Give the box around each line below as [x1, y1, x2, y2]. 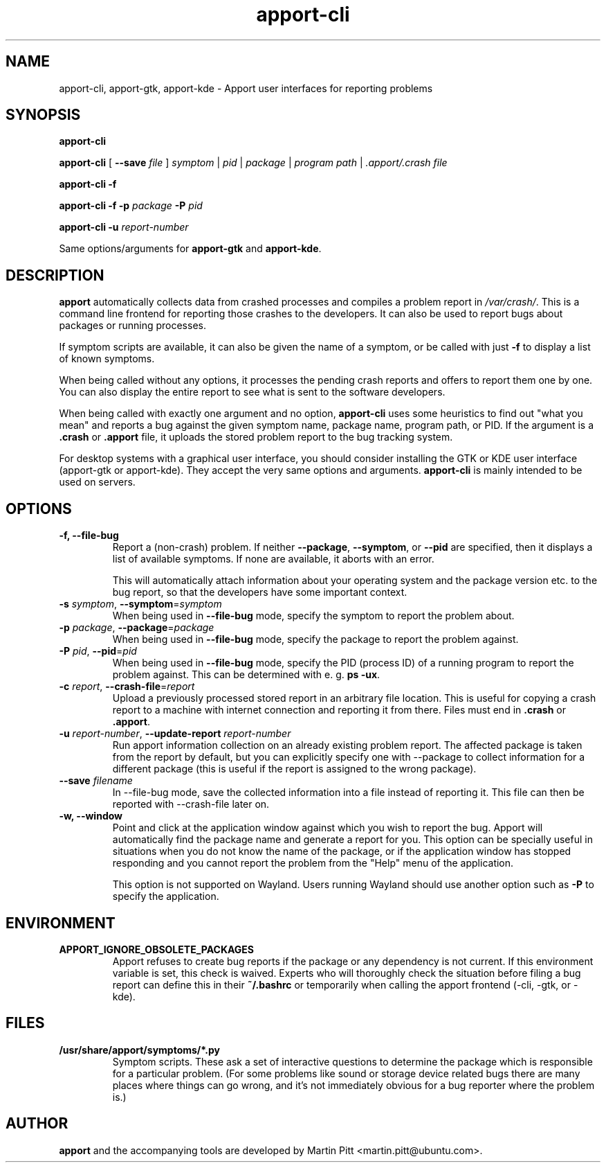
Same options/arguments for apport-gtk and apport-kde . [59, 242, 322, 255]
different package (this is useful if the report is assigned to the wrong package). [112, 763, 477, 775]
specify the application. [112, 890, 219, 903]
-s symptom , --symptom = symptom [59, 598, 222, 610]
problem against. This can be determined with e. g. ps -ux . [112, 669, 380, 681]
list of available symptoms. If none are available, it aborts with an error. [112, 553, 434, 565]
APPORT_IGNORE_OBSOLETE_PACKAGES [59, 943, 255, 955]
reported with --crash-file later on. [112, 798, 270, 811]
